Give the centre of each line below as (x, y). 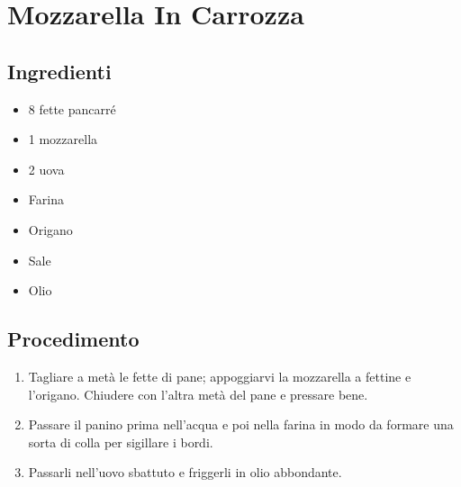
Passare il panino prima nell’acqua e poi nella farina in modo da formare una (241, 424)
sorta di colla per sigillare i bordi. (121, 442)
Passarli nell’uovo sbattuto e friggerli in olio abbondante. (185, 472)
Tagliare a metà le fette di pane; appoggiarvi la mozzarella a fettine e (220, 376)
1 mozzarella (63, 139)
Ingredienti (59, 71)
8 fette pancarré (72, 108)
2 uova (46, 169)
